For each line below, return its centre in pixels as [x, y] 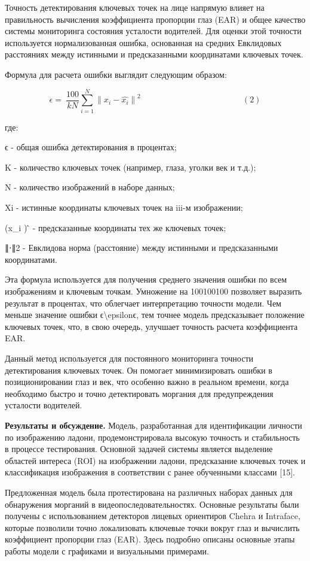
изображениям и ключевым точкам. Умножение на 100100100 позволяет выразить [154, 291]
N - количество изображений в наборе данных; [90, 187]
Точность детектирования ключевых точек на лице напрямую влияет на [135, 7]
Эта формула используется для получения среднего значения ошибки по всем [146, 279]
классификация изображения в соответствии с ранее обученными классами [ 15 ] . [150, 472]
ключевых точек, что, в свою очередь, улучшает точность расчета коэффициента [151, 326]
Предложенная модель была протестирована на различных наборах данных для [149, 492]
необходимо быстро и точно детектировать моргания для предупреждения [139, 393]
